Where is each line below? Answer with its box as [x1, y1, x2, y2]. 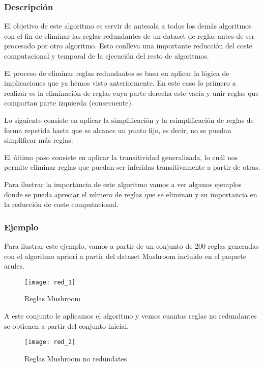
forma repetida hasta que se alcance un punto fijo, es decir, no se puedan [4, 124, 231, 135]
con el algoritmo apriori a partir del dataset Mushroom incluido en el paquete [4, 250, 247, 261]
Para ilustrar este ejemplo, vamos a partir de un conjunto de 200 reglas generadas [4, 240, 259, 251]
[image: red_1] [24, 278, 76, 286]
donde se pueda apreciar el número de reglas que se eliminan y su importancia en [4, 189, 257, 199]
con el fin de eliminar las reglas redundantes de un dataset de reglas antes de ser [4, 30, 255, 41]
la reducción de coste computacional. [4, 199, 119, 209]
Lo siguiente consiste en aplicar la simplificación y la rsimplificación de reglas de [4, 114, 254, 125]
